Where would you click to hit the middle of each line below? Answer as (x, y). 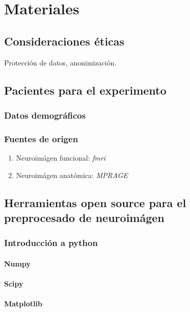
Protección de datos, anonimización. (60, 62)
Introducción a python (51, 243)
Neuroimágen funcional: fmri (61, 158)
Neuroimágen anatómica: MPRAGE (72, 175)
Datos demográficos (45, 115)
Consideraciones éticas (64, 41)
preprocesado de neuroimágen (84, 217)
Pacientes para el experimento (85, 90)
